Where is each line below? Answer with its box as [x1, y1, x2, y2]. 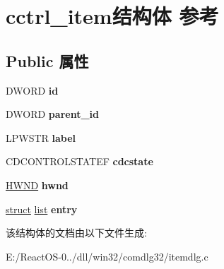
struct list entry [6, 201, 78, 216]
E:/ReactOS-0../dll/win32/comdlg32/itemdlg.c [6, 249, 208, 263]
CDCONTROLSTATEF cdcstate [6, 154, 153, 169]
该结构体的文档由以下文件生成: [6, 225, 147, 240]
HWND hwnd [6, 177, 69, 192]
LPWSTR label [6, 130, 76, 145]
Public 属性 [6, 49, 89, 71]
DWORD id [6, 83, 59, 97]
